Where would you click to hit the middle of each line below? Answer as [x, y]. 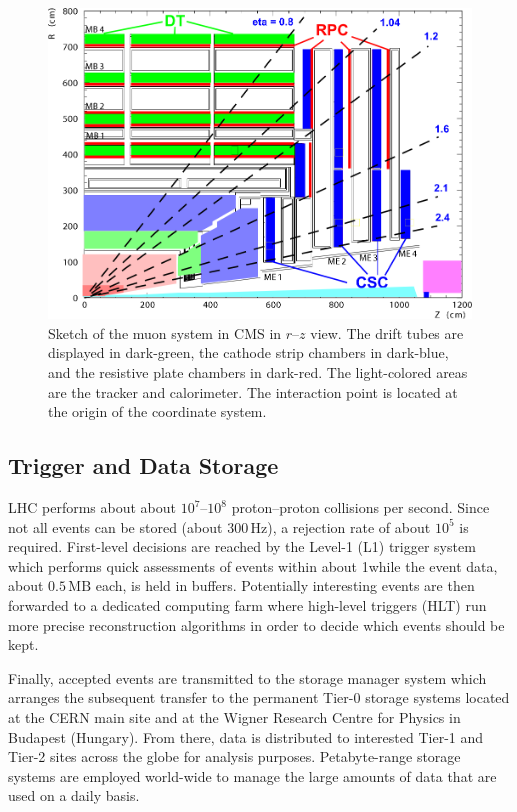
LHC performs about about [92, 507]
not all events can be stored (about [115, 526]
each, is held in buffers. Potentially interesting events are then [285, 585]
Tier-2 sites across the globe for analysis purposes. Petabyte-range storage [234, 756]
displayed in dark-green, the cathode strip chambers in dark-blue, [248, 352]
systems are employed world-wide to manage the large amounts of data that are [252, 775]
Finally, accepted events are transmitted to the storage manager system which [247, 677]
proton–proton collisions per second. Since [360, 507]
